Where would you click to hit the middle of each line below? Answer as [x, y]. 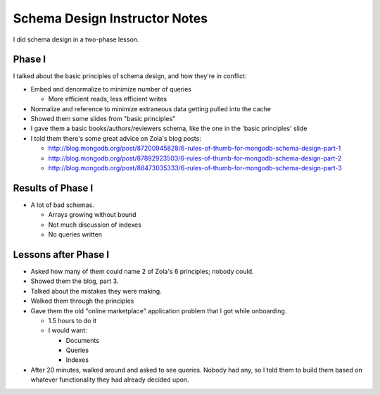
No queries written [75, 234]
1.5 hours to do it [72, 320]
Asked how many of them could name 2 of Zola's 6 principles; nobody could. [142, 271]
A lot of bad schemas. [62, 205]
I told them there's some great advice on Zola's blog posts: [116, 138]
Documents [83, 340]
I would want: [68, 330]
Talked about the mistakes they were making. [96, 291]
